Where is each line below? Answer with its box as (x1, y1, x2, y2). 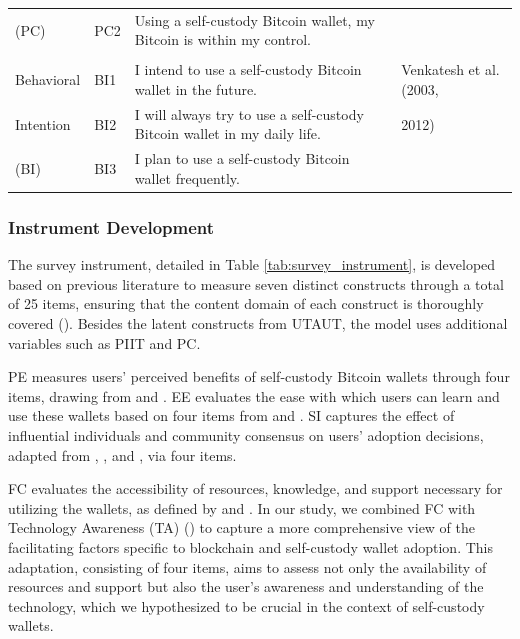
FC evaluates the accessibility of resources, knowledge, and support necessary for (8, 478, 503, 499)
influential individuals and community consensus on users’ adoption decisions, (8, 424, 484, 445)
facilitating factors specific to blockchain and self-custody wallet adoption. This (8, 536, 493, 557)
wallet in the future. (134, 79, 258, 100)
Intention (15, 113, 71, 134)
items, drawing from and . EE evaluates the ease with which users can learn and (8, 385, 500, 406)
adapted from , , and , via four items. (8, 444, 237, 465)
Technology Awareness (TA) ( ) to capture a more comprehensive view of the (8, 517, 476, 538)
